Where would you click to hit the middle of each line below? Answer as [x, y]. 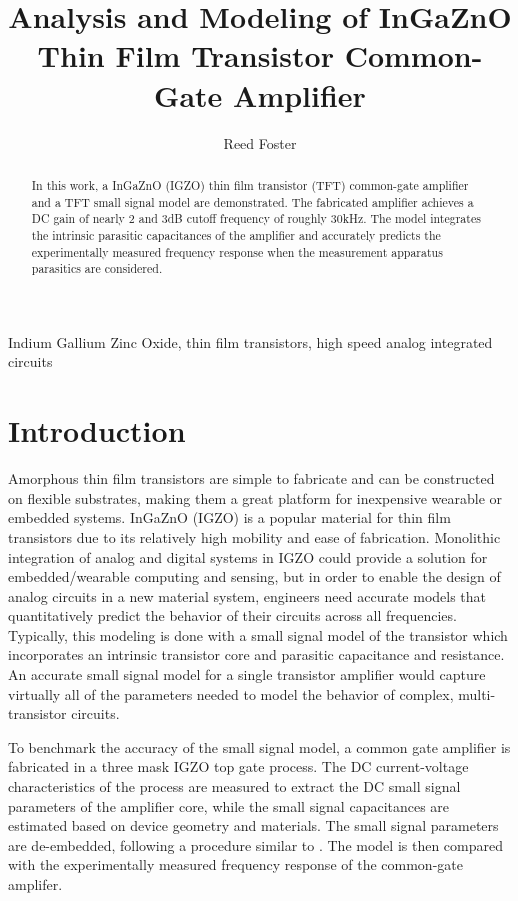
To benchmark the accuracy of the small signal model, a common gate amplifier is [259, 746]
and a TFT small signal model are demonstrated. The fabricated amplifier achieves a [252, 201]
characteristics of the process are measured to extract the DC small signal [234, 786]
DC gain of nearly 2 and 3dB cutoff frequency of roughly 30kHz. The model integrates [256, 218]
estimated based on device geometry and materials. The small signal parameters [253, 825]
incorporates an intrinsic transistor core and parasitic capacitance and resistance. [256, 654]
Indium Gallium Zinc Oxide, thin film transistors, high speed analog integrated [250, 341]
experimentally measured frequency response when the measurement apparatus [237, 251]
